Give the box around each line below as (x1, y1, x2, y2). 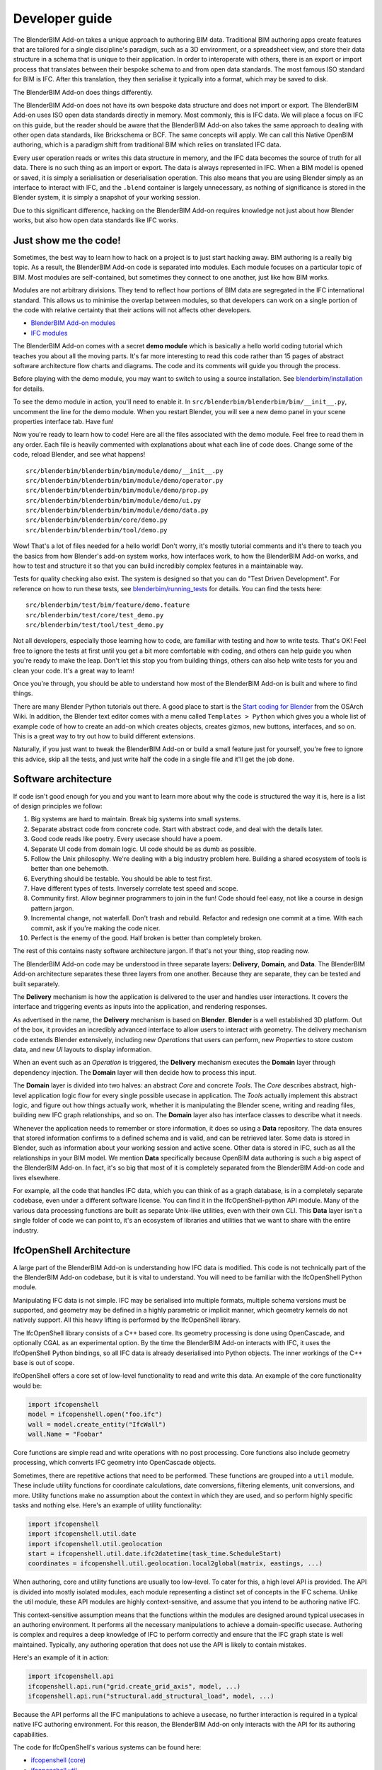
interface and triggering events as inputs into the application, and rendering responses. (13, 1003, 267, 1011)
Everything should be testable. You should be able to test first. (30, 874, 212, 883)
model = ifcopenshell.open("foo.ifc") (28, 1410, 163, 1419)
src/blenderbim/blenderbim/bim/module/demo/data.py (25, 506, 209, 515)
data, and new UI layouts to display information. (13, 1045, 152, 1054)
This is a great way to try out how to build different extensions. (13, 731, 196, 740)
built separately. (13, 979, 60, 988)
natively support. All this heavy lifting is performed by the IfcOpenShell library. (13, 1315, 241, 1324)
